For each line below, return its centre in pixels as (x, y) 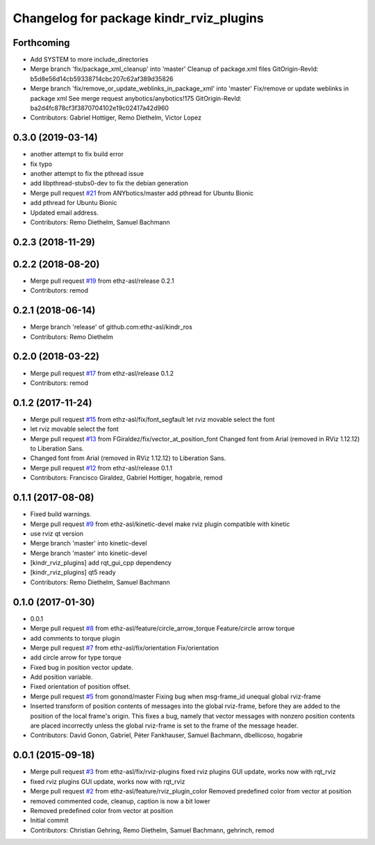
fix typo (41, 164)
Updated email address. (64, 213)
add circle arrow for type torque (76, 657)
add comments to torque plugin (75, 638)
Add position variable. (61, 677)
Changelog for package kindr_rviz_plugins (138, 18)
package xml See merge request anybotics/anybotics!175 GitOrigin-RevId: (136, 98)
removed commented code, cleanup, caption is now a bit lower (120, 801)
